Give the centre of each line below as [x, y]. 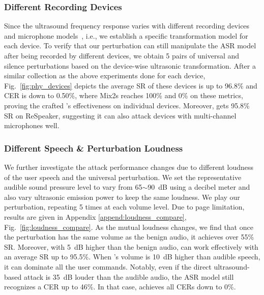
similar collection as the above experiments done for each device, [105, 76]
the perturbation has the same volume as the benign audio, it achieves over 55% [129, 237]
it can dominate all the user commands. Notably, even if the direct [108, 266]
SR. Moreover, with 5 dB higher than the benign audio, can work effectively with [131, 246]
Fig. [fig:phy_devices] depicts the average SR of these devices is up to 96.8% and [131, 85]
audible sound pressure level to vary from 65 [73, 187]
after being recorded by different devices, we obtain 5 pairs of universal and [122, 55]
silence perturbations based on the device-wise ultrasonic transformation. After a [130, 65]
